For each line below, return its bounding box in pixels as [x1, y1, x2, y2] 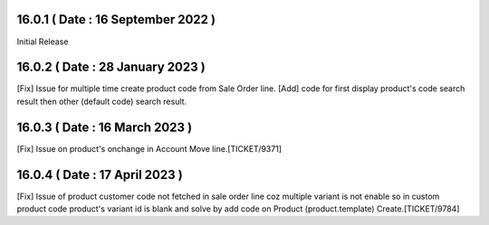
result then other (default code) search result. [16, 96, 187, 107]
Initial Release [16, 36, 69, 47]
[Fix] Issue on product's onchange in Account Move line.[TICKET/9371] [16, 143, 283, 154]
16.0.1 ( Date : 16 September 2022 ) [16, 12, 216, 27]
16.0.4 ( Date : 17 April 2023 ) [16, 167, 183, 183]
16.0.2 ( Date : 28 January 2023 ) [16, 60, 206, 75]
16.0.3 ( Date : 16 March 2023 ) [16, 119, 193, 135]
